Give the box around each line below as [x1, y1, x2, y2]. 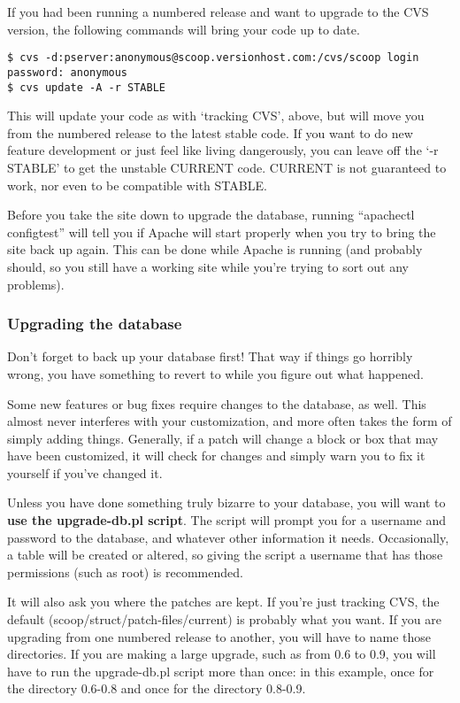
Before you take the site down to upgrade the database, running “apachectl [7, 205, 415, 224]
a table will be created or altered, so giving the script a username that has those [7, 545, 443, 564]
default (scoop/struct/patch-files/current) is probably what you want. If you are [7, 610, 441, 629]
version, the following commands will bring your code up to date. [7, 19, 360, 38]
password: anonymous [7, 66, 128, 79]
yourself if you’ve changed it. [7, 463, 163, 482]
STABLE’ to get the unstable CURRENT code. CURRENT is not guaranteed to [7, 158, 447, 176]
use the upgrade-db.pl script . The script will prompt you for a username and [7, 511, 447, 529]
